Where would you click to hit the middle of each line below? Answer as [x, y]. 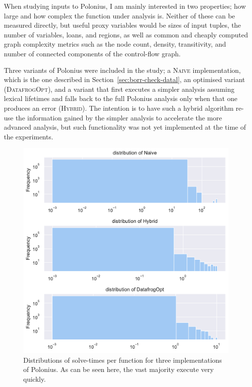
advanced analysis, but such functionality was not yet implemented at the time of [125, 127]
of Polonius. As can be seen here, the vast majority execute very [118, 369]
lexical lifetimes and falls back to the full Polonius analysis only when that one [121, 98]
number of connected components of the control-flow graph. [92, 53]
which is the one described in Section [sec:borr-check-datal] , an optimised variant [125, 79]
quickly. [35, 379]
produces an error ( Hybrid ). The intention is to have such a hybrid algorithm [119, 108]
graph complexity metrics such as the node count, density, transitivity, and [115, 44]
